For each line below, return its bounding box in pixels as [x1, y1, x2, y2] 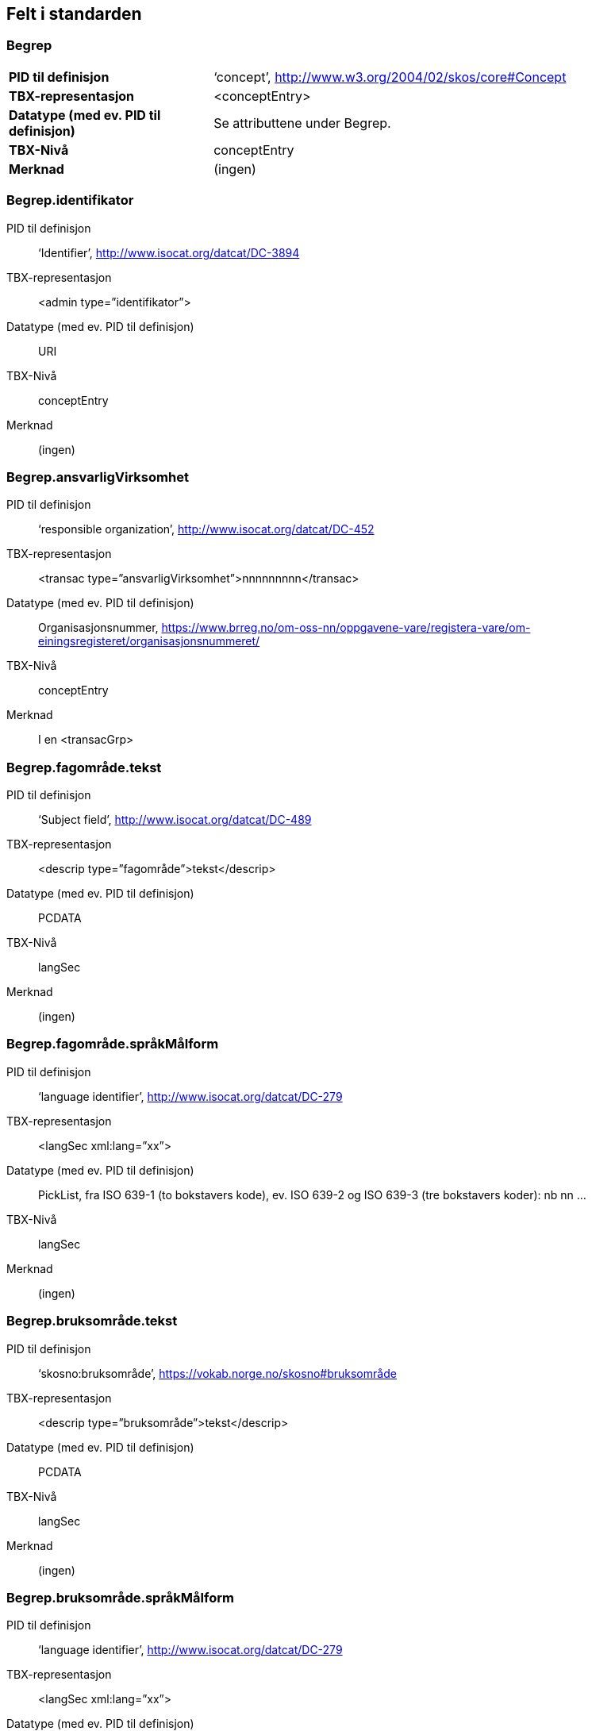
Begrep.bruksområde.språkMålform [6, 1589, 234, 1606]
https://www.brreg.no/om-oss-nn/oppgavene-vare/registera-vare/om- [161, 621, 531, 635]
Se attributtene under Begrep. [213, 114, 391, 131]
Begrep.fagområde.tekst [6, 759, 162, 775]
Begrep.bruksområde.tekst [6, 1313, 178, 1329]
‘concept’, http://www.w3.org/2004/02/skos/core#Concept [213, 68, 567, 85]
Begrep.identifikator [6, 192, 134, 209]
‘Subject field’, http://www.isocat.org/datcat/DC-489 [38, 813, 312, 827]
